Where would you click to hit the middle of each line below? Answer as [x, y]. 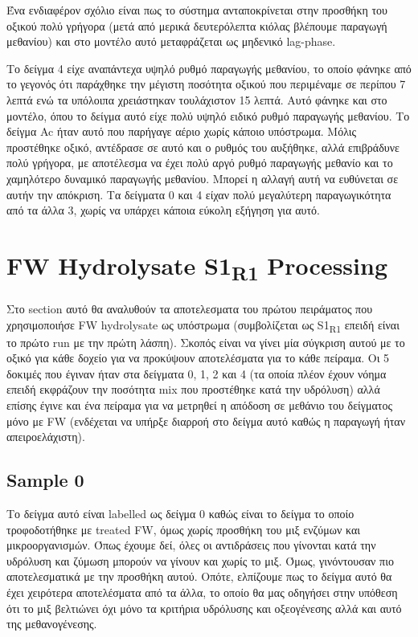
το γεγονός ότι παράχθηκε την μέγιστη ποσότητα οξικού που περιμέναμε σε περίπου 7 [206, 84]
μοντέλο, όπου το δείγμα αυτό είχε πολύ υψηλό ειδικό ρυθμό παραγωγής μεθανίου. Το [208, 115]
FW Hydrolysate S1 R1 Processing [197, 267]
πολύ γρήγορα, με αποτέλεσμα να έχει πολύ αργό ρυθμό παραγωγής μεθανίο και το [200, 163]
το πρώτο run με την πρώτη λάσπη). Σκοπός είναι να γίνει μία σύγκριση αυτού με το [206, 342]
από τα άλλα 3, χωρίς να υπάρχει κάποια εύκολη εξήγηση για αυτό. [163, 210]
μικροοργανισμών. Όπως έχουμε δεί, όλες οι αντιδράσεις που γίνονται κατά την [191, 545]
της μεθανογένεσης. [52, 624]
